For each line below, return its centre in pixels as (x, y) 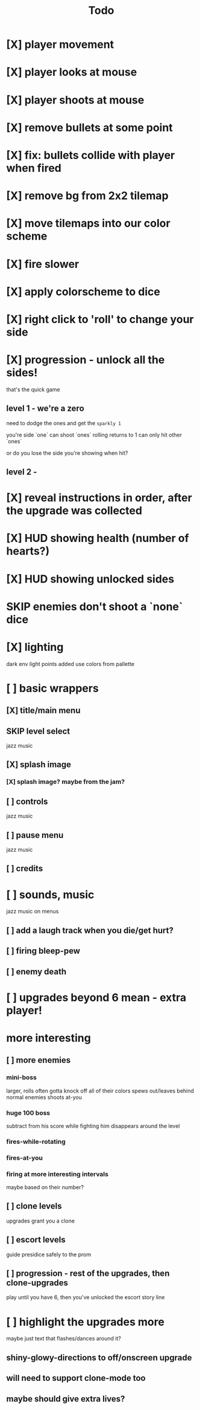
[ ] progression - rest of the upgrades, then (88, 1274)
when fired (34, 168)
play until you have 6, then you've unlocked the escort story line (86, 1297)
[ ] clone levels (34, 1206)
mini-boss (22, 1077)
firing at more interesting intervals (57, 1174)
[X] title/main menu (43, 710)
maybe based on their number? (45, 1187)
